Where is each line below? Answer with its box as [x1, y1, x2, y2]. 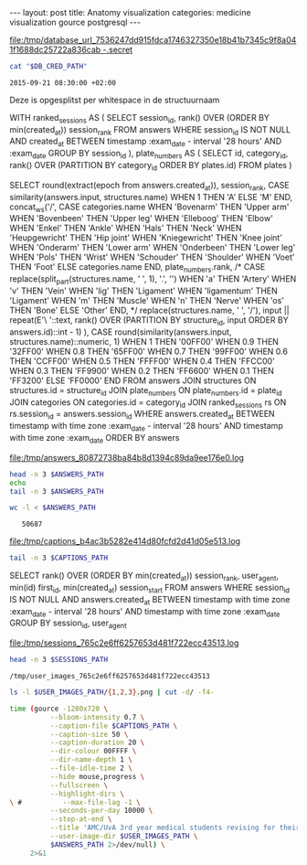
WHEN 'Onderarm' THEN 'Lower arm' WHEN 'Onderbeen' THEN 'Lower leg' [9, 242, 296, 253]
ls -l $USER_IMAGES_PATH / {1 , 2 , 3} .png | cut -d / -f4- [9, 688, 215, 697]
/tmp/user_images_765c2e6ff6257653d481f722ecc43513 [9, 672, 210, 681]
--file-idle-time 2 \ [49, 764, 132, 774]
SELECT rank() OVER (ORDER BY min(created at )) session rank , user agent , [9, 570, 280, 582]
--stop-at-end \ [49, 815, 112, 824]
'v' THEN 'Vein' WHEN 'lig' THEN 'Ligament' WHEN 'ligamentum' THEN [9, 285, 279, 296]
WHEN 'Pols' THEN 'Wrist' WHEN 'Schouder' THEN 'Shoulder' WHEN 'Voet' [9, 251, 295, 262]
